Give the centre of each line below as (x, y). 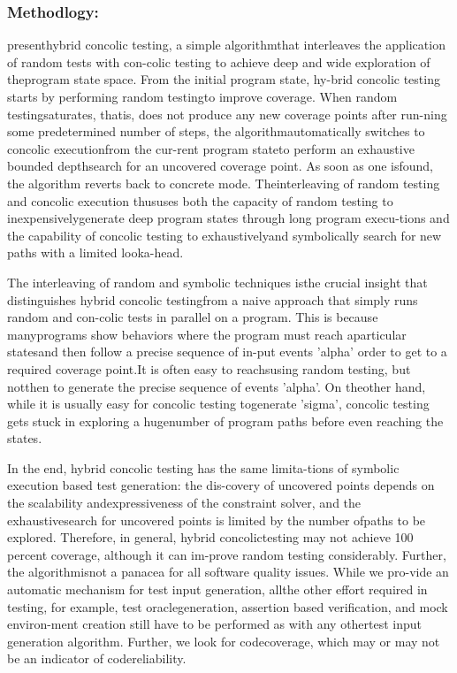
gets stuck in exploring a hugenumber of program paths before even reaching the (225, 421)
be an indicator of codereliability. (97, 658)
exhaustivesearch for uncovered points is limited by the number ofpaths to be (217, 520)
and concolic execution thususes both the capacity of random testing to (200, 200)
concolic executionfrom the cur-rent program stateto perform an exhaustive (211, 148)
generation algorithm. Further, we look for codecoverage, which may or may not (224, 641)
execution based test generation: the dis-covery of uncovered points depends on (221, 485)
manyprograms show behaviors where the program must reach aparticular (207, 334)
